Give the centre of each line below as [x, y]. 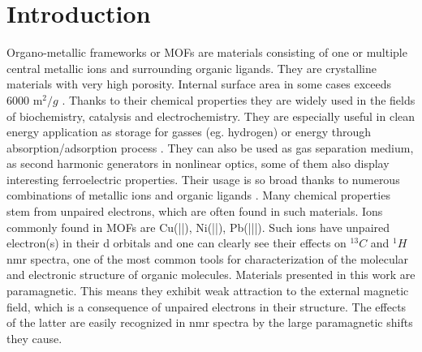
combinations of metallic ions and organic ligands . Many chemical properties [198, 195]
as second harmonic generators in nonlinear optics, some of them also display [198, 163]
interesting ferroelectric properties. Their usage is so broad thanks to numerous [203, 179]
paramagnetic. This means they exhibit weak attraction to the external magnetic [208, 291]
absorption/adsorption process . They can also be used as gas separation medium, [210, 147]
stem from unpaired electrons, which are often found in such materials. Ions [195, 211]
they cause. [34, 338]
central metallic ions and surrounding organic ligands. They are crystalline [192, 68]
